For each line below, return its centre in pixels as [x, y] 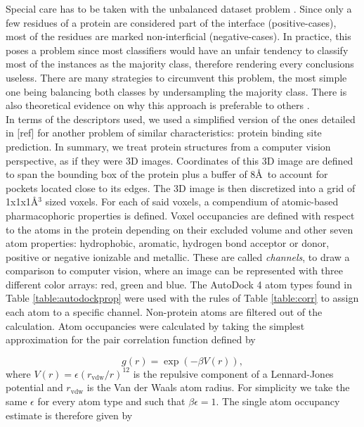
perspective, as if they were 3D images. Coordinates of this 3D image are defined [180, 160]
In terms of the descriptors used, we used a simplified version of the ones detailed [181, 119]
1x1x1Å [22, 202]
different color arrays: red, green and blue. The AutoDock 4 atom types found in [179, 284]
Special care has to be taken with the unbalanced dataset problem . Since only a [179, 8]
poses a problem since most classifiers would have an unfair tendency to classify [177, 50]
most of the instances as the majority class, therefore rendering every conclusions [180, 64]
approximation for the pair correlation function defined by [131, 339]
